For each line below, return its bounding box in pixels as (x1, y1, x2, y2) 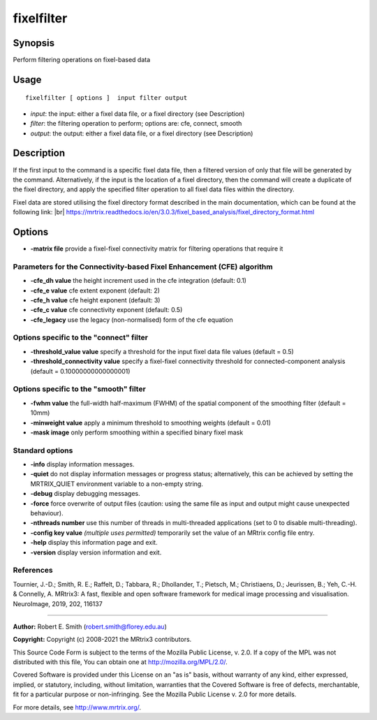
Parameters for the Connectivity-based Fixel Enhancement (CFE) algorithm (13, 262, 273, 272)
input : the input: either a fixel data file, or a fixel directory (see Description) (30, 109, 245, 118)
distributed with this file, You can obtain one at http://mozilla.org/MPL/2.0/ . (13, 658, 228, 666)
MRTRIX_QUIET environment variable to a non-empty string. (30, 479, 204, 488)
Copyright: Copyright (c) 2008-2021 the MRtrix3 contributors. (13, 635, 192, 644)
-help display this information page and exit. (30, 538, 158, 547)
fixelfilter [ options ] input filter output (25, 94, 188, 102)
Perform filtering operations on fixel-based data (13, 56, 151, 64)
